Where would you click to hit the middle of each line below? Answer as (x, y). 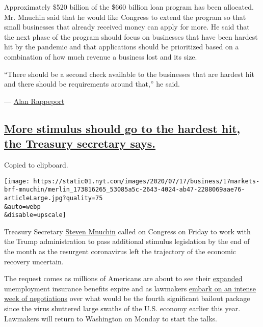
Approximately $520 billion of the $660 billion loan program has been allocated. (129, 7)
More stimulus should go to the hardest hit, (122, 128)
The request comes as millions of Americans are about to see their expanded (123, 278)
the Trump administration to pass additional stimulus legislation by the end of (127, 241)
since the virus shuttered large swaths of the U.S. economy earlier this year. (122, 308)
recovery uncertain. (34, 261)
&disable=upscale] (35, 215)
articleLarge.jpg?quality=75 (54, 198)
